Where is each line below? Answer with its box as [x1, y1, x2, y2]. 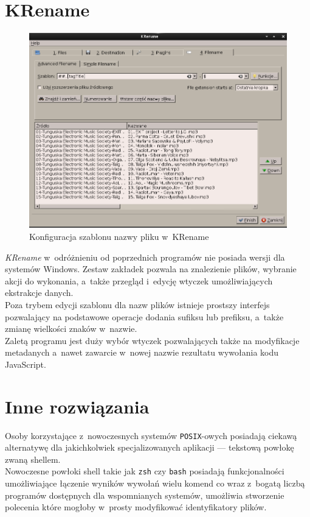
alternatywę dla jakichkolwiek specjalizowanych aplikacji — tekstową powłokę [5, 441, 294, 454]
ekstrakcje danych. [5, 286, 74, 299]
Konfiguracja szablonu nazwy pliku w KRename [29, 230, 209, 242]
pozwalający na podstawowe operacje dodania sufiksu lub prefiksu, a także [5, 310, 284, 323]
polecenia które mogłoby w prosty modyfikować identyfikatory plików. [5, 501, 267, 513]
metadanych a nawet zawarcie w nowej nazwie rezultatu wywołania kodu [5, 346, 279, 359]
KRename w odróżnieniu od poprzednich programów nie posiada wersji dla [5, 250, 285, 263]
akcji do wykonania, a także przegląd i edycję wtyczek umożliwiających [5, 274, 273, 287]
